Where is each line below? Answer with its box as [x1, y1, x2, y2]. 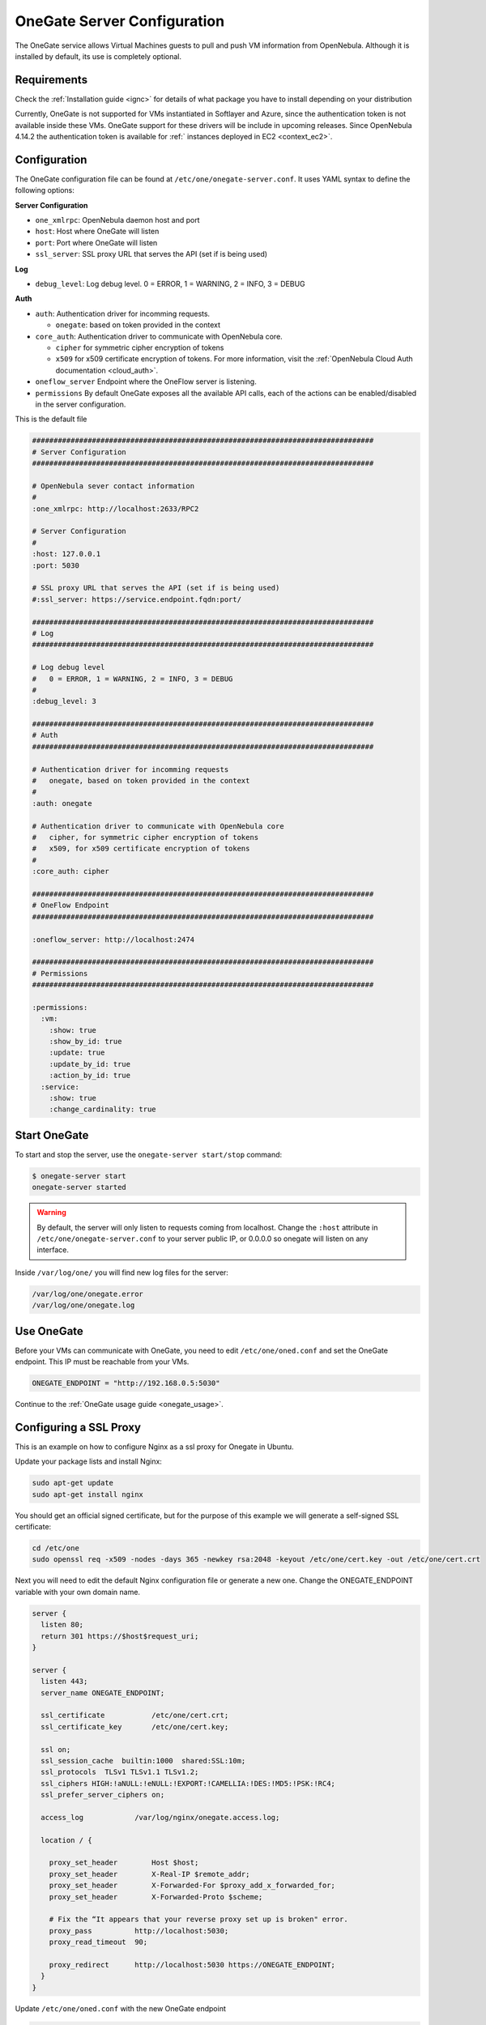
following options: [15, 185, 75, 195]
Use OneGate [15, 1324, 84, 1338]
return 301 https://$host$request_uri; [40, 1631, 199, 1640]
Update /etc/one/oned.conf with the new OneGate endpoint [15, 2003, 227, 2013]
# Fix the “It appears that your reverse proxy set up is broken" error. [49, 1915, 348, 1924]
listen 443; [40, 1677, 88, 1686]
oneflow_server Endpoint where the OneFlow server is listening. [35, 377, 257, 386]
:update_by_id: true [49, 1059, 131, 1068]
